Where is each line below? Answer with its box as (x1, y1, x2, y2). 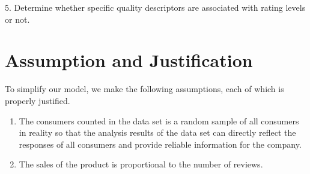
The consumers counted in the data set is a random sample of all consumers (19, 114, 299, 127)
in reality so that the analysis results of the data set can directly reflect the (19, 126, 296, 139)
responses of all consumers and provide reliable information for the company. (19, 138, 302, 150)
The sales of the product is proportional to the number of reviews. (19, 158, 263, 170)
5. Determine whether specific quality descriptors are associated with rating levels (5, 1, 306, 13)
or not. (5, 13, 30, 25)
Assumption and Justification (5, 48, 253, 72)
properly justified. (5, 94, 70, 106)
